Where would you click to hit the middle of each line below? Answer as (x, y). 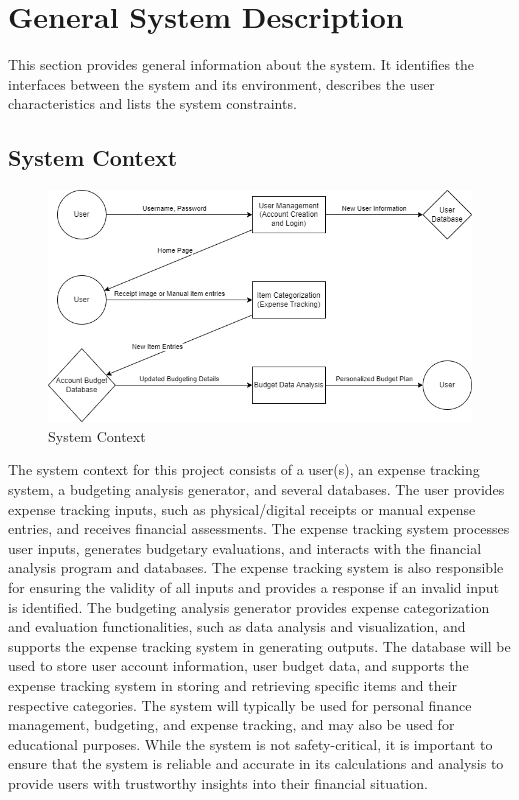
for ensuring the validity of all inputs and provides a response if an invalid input (254, 586)
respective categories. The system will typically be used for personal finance (240, 704)
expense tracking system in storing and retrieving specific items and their (233, 684)
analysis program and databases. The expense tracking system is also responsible (256, 567)
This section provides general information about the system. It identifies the (241, 64)
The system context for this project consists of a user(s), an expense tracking (244, 469)
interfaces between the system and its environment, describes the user (221, 83)
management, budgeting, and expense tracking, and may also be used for (231, 724)
